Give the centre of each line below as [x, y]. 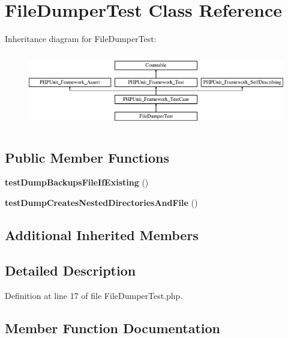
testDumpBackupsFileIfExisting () [77, 182]
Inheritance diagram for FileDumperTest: [81, 39]
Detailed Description [70, 270]
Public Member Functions [87, 157]
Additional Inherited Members [102, 234]
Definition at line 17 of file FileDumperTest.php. [94, 295]
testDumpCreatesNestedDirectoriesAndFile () [101, 202]
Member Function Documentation [113, 327]
